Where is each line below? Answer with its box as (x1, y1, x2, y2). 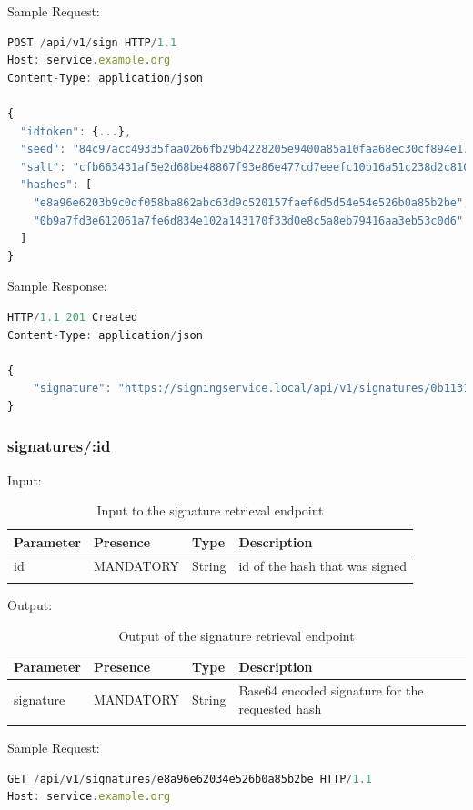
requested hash (238, 698, 322, 717)
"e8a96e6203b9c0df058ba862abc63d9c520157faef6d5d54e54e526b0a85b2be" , (33, 195, 470, 209)
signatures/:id (7, 435, 111, 457)
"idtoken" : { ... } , (20, 125, 132, 138)
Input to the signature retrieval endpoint (96, 501, 324, 520)
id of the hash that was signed (238, 555, 407, 575)
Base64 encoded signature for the (238, 681, 424, 700)
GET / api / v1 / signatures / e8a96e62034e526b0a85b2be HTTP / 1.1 (7, 772, 372, 785)
